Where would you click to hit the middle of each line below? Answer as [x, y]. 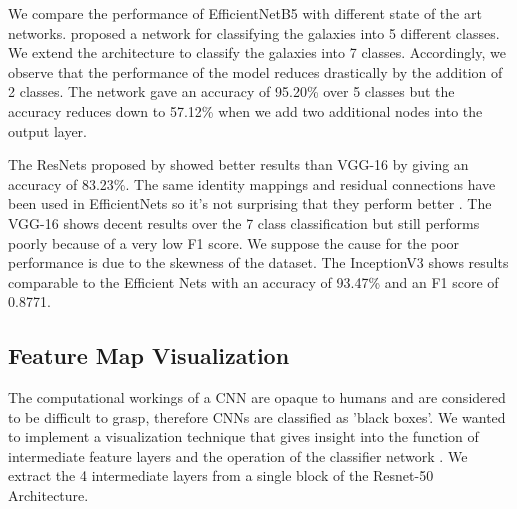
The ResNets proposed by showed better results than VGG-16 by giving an [238, 164]
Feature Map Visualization [149, 355]
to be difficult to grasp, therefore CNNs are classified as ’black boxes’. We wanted [257, 416]
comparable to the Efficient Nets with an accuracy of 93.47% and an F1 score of [253, 281]
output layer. [48, 130]
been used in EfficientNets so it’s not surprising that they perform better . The [250, 203]
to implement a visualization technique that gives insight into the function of [243, 436]
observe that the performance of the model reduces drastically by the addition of [255, 71]
